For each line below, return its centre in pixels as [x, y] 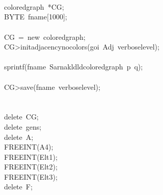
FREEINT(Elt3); [31, 176]
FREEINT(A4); [29, 147]
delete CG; [21, 117]
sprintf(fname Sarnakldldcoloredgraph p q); [74, 67]
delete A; [19, 137]
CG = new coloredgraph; [45, 36]
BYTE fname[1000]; [36, 17]
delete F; [18, 187]
